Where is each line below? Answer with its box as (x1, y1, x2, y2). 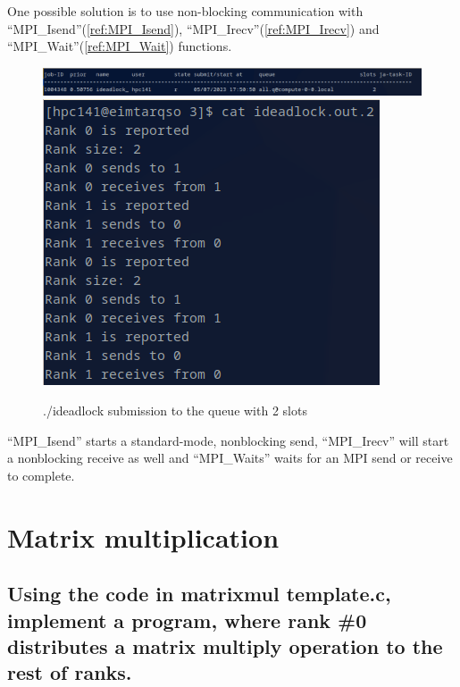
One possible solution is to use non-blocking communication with (7, 2, 364, 20)
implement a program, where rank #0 (7, 606, 367, 633)
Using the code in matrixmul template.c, (7, 580, 391, 607)
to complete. (7, 465, 75, 484)
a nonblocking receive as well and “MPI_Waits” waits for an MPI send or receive (7, 448, 453, 467)
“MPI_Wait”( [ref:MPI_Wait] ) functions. (7, 37, 232, 55)
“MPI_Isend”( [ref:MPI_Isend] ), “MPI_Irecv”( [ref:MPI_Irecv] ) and (7, 19, 380, 38)
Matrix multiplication (7, 518, 280, 555)
